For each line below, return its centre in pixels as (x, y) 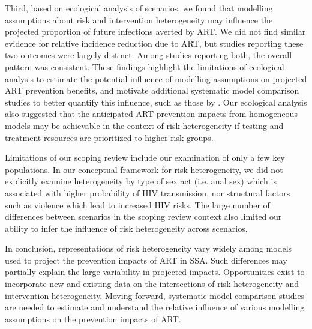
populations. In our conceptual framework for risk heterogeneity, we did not (144, 169)
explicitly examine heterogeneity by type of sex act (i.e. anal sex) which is (141, 181)
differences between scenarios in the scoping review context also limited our (143, 216)
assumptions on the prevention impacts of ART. (93, 318)
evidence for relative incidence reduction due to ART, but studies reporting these (154, 43)
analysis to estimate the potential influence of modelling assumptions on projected (156, 78)
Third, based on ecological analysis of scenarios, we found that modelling (139, 8)
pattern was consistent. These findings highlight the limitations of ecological (145, 66)
